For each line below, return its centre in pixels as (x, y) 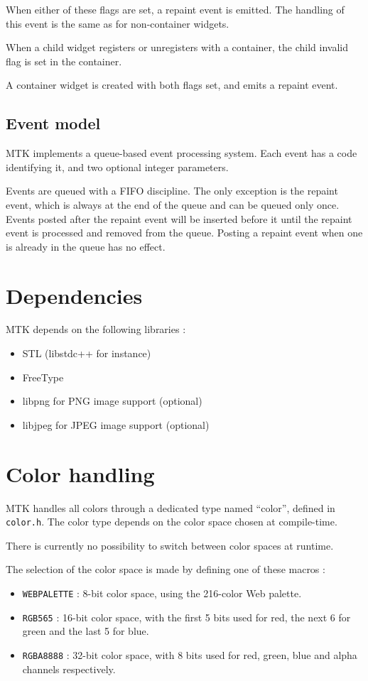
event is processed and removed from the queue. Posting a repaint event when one (184, 233)
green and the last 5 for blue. (86, 631)
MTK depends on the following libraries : (96, 329)
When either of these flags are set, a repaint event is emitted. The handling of (175, 9)
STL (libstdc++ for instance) (87, 353)
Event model (53, 123)
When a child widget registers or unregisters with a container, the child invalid (177, 47)
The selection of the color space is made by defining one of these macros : (166, 569)
